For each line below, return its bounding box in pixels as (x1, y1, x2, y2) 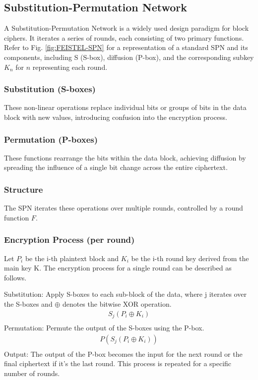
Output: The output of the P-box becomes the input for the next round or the (4, 348, 243, 359)
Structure (4, 183, 43, 195)
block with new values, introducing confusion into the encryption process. (4, 111, 228, 122)
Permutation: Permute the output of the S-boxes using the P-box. (4, 323, 204, 333)
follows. (4, 272, 27, 282)
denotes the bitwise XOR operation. (62, 298, 172, 309)
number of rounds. (4, 368, 60, 378)
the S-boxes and (4, 298, 53, 309)
